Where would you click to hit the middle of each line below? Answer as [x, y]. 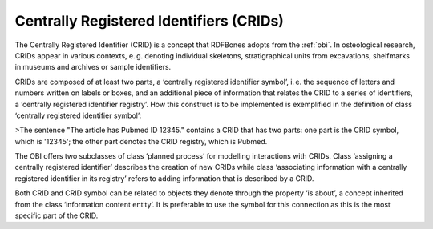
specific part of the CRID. [57, 215]
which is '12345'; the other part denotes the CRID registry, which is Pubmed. [141, 141]
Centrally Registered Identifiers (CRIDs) [150, 21]
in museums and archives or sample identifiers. [93, 67]
